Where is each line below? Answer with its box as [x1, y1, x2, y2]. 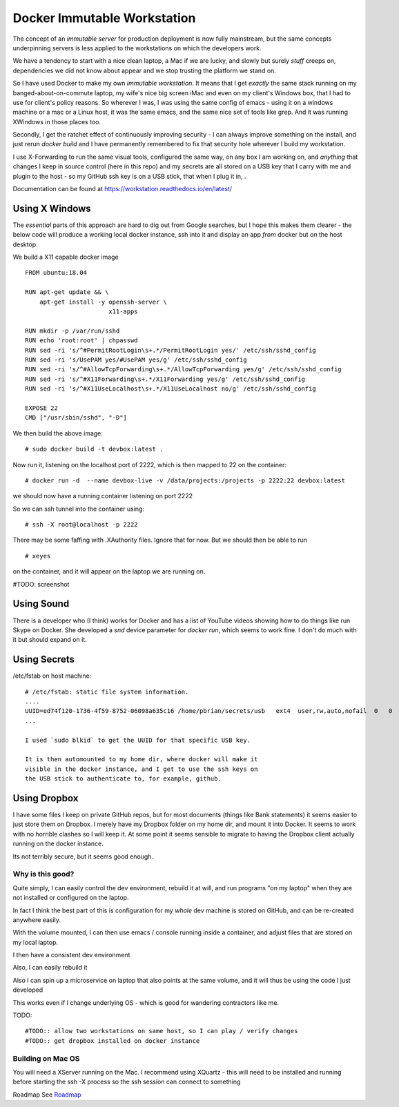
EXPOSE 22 [25, 404, 58, 412]
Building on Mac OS [12, 1053, 80, 1063]
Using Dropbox [12, 792, 79, 804]
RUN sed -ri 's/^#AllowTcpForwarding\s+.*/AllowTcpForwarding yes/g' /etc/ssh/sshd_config [25, 366, 342, 373]
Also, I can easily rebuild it [12, 963, 88, 972]
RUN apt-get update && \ [25, 288, 109, 296]
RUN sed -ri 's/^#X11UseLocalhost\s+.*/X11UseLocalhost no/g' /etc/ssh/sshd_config [25, 385, 317, 393]
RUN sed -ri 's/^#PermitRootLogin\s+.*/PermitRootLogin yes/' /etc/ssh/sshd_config [25, 346, 317, 354]
